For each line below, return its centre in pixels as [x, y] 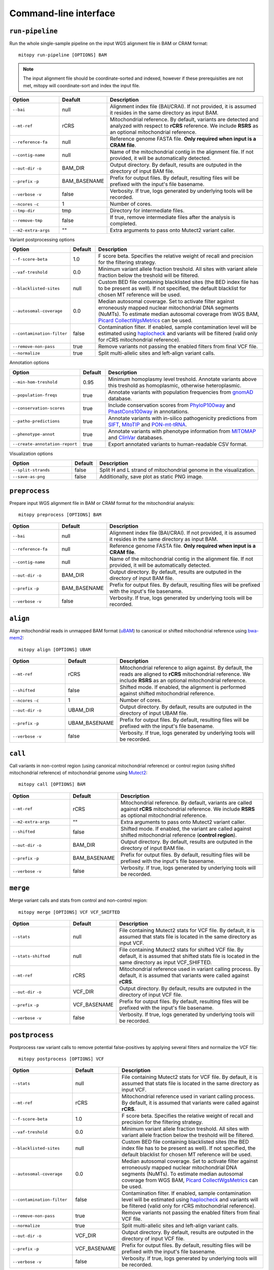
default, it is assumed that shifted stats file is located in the [190, 956]
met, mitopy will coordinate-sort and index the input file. [82, 85]
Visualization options [31, 453]
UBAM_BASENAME [91, 723]
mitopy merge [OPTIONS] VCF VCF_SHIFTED [69, 912]
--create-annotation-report [45, 444]
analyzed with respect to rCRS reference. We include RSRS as [184, 126]
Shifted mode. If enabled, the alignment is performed [183, 687]
